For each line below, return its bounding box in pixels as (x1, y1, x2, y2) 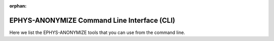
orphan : (9, 3, 27, 9)
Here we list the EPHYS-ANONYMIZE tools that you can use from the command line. (9, 29, 185, 35)
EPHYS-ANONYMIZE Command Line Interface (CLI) (9, 16, 176, 25)
